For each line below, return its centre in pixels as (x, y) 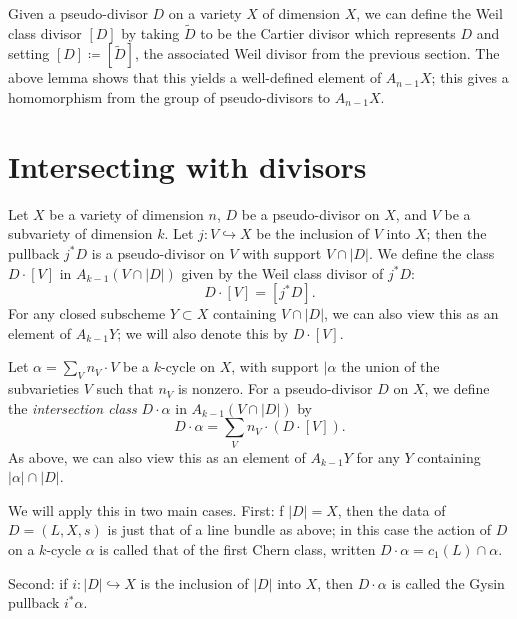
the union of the (390, 366)
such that (125, 388)
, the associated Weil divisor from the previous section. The (317, 53)
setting (29, 53)
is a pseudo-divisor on (158, 252)
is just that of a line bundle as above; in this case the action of (299, 529)
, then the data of (391, 509)
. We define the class (432, 252)
